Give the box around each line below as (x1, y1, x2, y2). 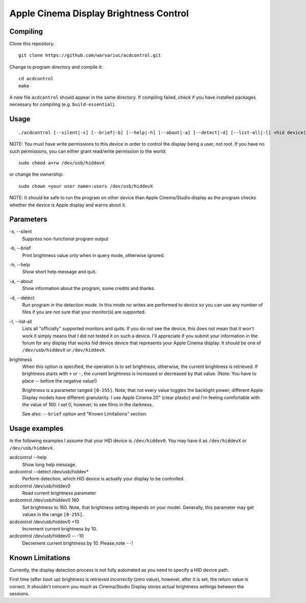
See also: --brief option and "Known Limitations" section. (22, 411, 147, 417)
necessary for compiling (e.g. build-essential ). (9, 101, 116, 107)
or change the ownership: (9, 171, 64, 177)
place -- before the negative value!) (22, 378, 97, 384)
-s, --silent (9, 228, 32, 235)
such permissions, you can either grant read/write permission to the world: (9, 148, 167, 154)
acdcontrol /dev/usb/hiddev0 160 (9, 497, 79, 503)
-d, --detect (9, 294, 35, 301)
